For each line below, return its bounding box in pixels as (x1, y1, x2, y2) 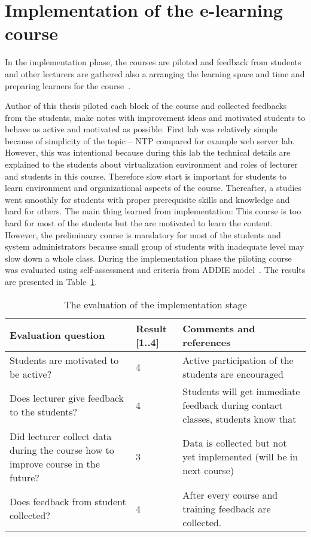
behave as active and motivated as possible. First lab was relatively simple (5, 123, 278, 135)
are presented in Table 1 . (5, 275, 97, 287)
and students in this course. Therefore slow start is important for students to (5, 169, 287, 182)
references (182, 335, 231, 349)
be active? (10, 366, 52, 381)
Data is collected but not (182, 436, 287, 450)
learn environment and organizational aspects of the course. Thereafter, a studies (5, 181, 302, 194)
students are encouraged (182, 366, 284, 381)
